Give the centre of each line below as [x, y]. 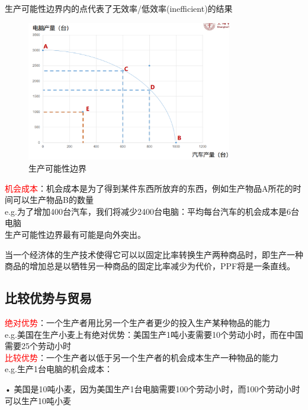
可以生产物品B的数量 [53, 200]
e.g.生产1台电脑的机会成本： [59, 369]
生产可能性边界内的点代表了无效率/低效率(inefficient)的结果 [119, 8]
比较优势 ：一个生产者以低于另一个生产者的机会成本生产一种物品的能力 [142, 357]
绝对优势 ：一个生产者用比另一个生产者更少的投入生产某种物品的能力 [137, 322]
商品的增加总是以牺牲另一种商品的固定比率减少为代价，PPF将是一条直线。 [150, 266]
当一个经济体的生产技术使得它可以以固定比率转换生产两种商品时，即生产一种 [154, 254]
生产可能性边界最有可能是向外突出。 [75, 235]
